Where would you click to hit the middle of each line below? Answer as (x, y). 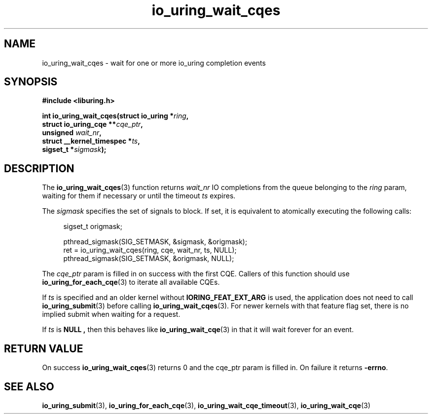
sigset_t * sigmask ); (74, 150)
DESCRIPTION (39, 168)
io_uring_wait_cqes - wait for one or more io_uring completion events (154, 63)
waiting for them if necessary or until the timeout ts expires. (139, 196)
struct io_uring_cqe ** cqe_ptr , (93, 124)
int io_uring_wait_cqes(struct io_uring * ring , (115, 116)
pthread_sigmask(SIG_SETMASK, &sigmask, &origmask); (155, 242)
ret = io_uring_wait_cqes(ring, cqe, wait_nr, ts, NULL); (150, 250)
